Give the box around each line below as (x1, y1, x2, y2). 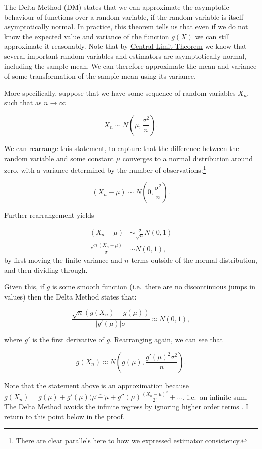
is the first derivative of (32, 334, 104, 345)
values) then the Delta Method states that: (4, 291, 137, 302)
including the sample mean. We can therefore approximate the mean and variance (4, 60, 257, 71)
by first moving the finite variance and (4, 255, 122, 265)
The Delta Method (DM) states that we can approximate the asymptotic (4, 2, 229, 12)
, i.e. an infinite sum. (183, 391, 248, 402)
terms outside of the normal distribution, (131, 255, 257, 265)
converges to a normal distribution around (122, 153, 253, 163)
